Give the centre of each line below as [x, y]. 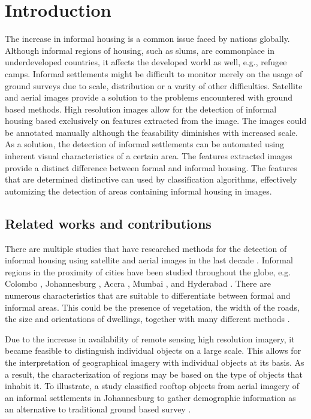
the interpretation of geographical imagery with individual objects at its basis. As [155, 362]
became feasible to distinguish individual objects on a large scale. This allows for [153, 350]
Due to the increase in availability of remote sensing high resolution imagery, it [150, 338]
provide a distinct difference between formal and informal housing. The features [151, 167]
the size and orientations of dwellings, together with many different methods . [147, 319]
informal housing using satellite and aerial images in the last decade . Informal [149, 260]
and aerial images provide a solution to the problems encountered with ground [149, 97]
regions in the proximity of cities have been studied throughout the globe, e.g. [148, 271]
